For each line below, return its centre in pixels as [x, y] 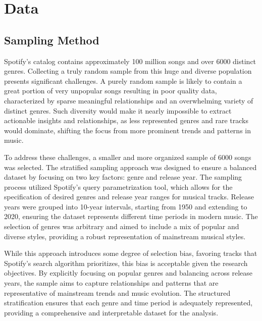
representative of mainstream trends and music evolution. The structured [117, 292]
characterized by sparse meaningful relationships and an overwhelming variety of [129, 100]
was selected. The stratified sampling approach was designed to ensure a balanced [130, 167]
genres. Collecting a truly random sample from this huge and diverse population [128, 71]
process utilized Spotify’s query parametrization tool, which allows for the [118, 186]
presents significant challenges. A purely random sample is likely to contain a [123, 81]
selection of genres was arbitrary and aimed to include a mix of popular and [122, 226]
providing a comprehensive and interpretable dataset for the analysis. [111, 312]
